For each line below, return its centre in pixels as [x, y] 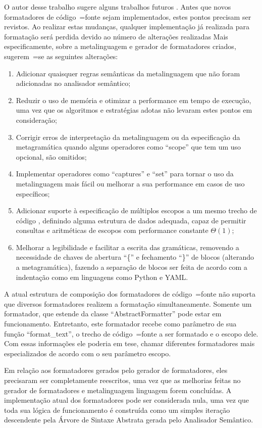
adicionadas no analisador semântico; [73, 83]
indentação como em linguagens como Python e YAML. [102, 277]
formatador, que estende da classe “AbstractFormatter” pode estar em [113, 314]
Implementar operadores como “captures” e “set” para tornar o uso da [125, 174]
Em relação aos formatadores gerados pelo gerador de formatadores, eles [116, 370]
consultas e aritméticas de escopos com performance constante [112, 230]
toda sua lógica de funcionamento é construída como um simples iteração [117, 410]
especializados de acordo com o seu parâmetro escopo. [88, 353]
